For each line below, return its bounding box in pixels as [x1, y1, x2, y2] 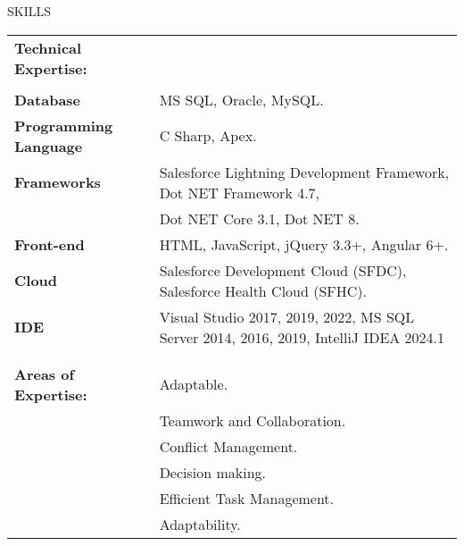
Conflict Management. [159, 435, 298, 457]
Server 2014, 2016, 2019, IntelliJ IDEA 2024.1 [159, 326, 445, 348]
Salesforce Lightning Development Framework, [159, 161, 450, 182]
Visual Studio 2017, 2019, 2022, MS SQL [159, 306, 415, 327]
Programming [14, 114, 113, 136]
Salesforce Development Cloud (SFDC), [159, 259, 407, 281]
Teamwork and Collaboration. [159, 409, 346, 431]
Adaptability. [159, 513, 241, 534]
